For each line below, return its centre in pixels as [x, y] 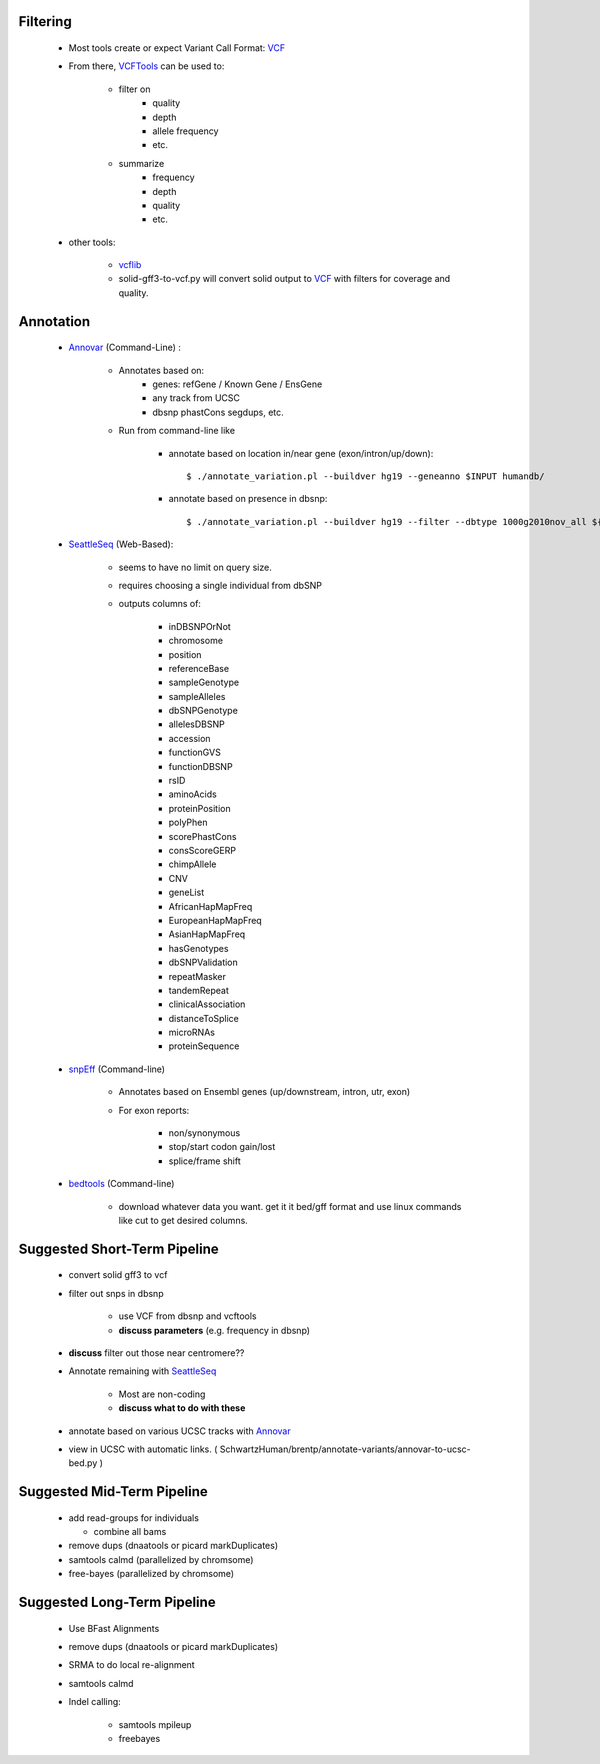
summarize [141, 163]
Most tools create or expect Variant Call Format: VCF [177, 48]
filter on [134, 89]
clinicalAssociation [207, 1004]
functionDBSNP [201, 766]
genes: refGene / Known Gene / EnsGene [237, 384]
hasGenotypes [198, 948]
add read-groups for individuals [134, 1517]
